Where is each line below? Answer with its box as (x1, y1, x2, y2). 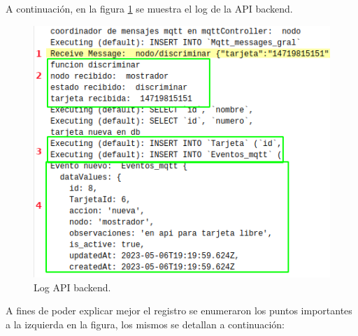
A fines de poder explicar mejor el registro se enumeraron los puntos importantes (6, 303, 352, 318)
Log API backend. (34, 279, 111, 294)
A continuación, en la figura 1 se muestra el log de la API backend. (6, 1, 293, 15)
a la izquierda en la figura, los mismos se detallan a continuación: (6, 316, 285, 331)
